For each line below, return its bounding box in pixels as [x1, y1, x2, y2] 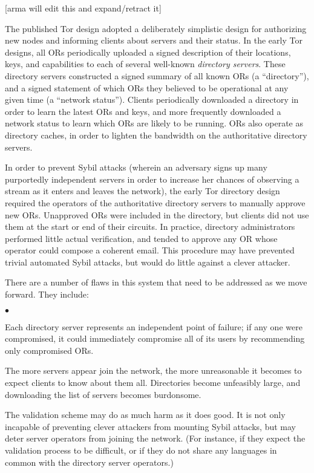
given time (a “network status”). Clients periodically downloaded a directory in [5, 93, 299, 106]
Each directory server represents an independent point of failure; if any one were [5, 320, 303, 333]
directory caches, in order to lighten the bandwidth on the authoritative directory [5, 128, 307, 141]
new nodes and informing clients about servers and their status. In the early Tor [5, 34, 303, 47]
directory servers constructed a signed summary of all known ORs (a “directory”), [5, 69, 309, 82]
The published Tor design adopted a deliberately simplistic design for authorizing [5, 22, 307, 34]
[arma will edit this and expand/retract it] [5, 2, 162, 14]
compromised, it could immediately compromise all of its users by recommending [5, 332, 305, 345]
